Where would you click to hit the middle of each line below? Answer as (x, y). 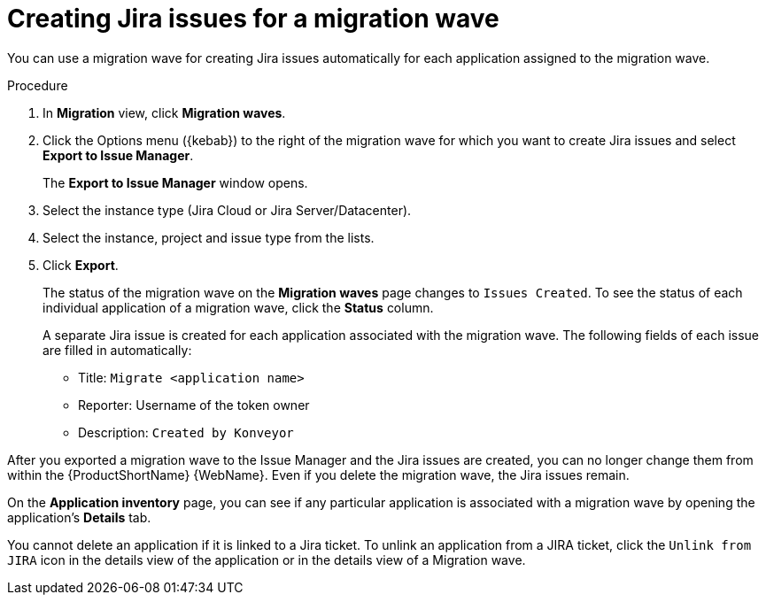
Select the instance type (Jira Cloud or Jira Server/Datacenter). (227, 210)
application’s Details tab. (79, 517)
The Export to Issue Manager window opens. (175, 182)
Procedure (38, 85)
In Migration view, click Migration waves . (164, 112)
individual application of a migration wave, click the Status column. (238, 307)
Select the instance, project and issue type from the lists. (209, 237)
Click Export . (81, 265)
